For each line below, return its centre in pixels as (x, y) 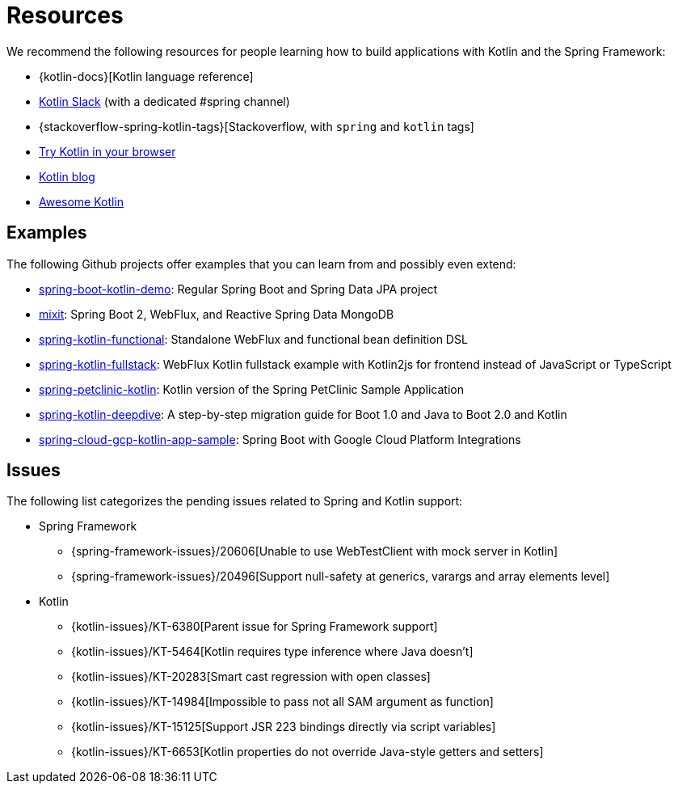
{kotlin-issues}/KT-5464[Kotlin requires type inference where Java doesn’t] (272, 652)
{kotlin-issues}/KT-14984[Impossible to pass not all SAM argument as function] (282, 702)
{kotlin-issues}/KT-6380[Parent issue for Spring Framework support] (255, 627)
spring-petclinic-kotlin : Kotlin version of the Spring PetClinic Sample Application (251, 389)
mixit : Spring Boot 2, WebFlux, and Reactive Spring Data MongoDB (217, 314)
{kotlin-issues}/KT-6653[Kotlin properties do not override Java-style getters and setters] (307, 752)
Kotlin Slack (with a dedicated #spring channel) (164, 101)
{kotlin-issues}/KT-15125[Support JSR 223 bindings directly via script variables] (284, 727)
